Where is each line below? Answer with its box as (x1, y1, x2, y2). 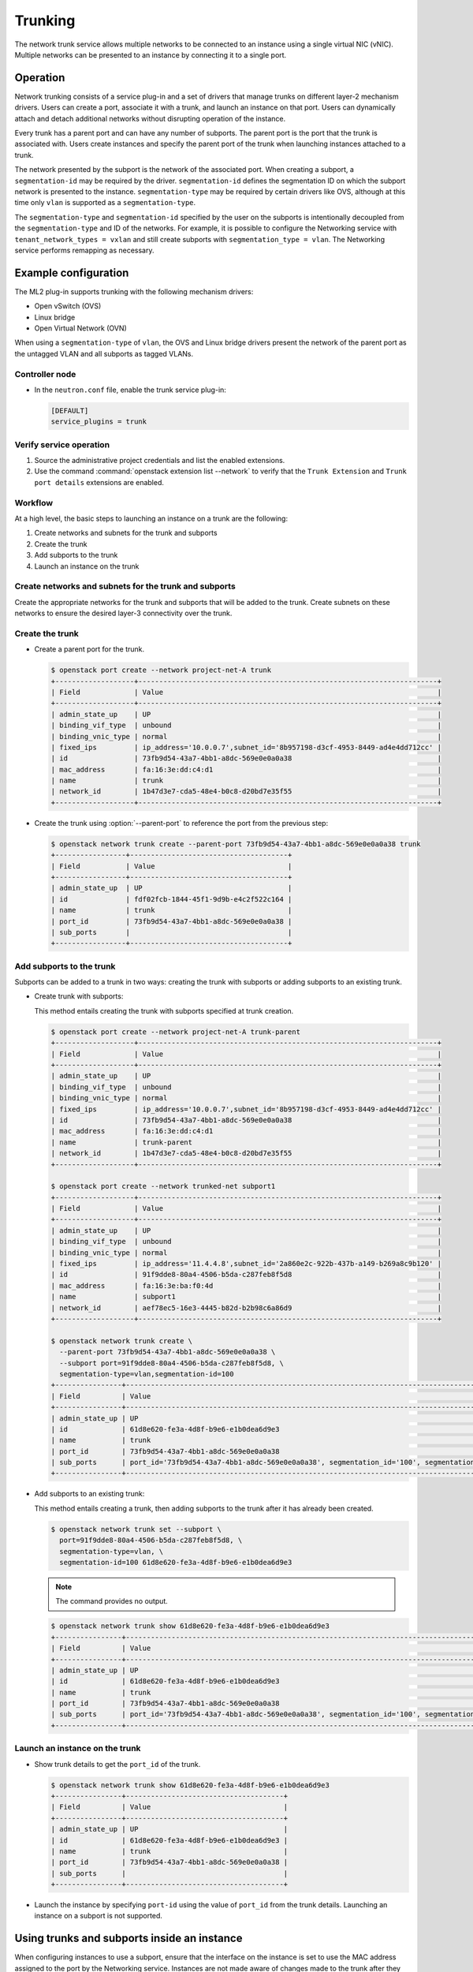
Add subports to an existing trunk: (34, 1489, 145, 1499)
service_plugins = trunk (50, 417, 147, 426)
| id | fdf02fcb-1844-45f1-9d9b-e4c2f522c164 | (50, 894, 292, 903)
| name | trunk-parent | (50, 1137, 441, 1147)
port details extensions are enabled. (34, 477, 165, 487)
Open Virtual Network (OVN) (34, 323, 128, 333)
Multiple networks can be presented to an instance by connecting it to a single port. (14, 50, 287, 59)
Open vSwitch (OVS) (34, 301, 102, 311)
